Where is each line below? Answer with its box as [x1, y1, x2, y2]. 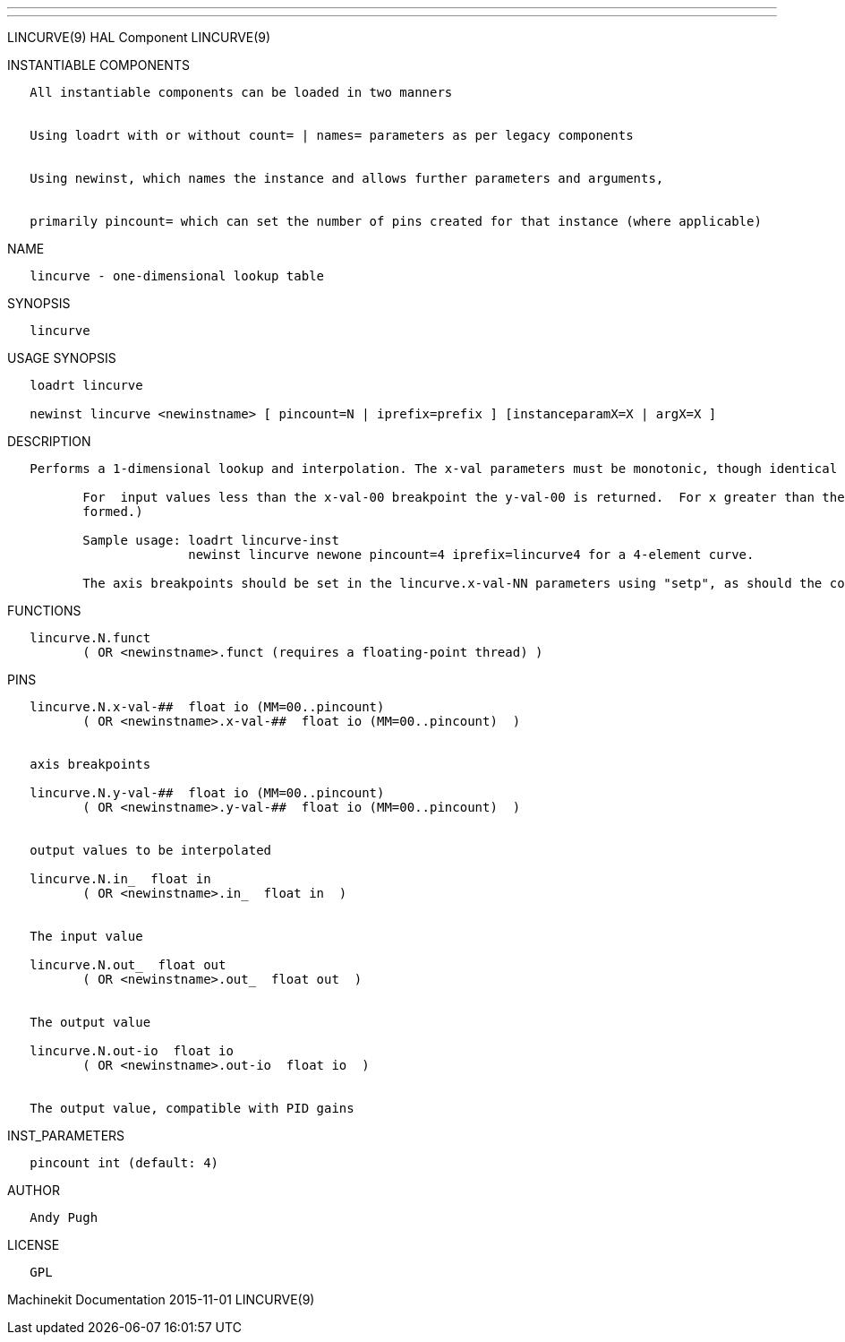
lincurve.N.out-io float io [30, 1044, 234, 1058]
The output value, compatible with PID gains [30, 1101, 354, 1115]
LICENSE [7, 1237, 60, 1252]
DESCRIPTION [7, 434, 91, 449]
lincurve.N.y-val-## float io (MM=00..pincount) [30, 786, 385, 800]
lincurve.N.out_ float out [30, 958, 226, 972]
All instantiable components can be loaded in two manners [30, 85, 453, 99]
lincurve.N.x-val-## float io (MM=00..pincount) [30, 700, 385, 714]
